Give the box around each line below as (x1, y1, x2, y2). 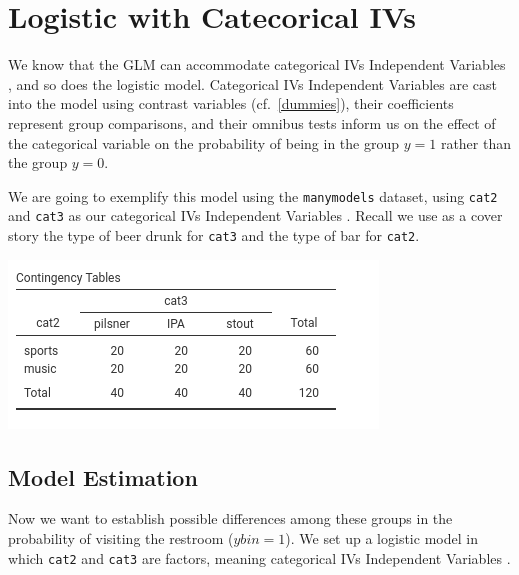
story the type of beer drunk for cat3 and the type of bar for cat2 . (8, 225, 420, 245)
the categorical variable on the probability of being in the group (8, 132, 400, 153)
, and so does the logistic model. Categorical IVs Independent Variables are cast (8, 73, 498, 94)
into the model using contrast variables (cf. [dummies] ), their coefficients (8, 93, 454, 114)
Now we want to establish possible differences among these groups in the (8, 508, 453, 529)
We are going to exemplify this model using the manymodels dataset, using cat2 (8, 185, 498, 206)
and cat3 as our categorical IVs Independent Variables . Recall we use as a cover (8, 205, 503, 226)
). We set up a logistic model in (285, 528, 478, 549)
